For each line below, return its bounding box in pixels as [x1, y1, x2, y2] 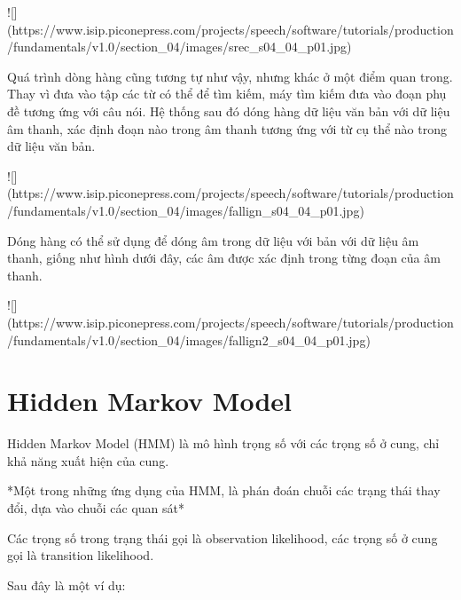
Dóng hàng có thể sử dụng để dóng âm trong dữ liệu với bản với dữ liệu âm [7, 231, 419, 249]
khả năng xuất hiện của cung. [7, 451, 169, 470]
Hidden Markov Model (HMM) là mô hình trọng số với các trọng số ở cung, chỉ [7, 434, 440, 453]
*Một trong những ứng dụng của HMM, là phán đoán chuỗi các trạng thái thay [7, 481, 441, 500]
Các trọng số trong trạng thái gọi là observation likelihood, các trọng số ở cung [7, 528, 438, 547]
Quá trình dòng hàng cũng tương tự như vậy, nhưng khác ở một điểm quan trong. [7, 67, 453, 85]
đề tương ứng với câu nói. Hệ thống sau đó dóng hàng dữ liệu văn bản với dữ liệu [7, 101, 450, 120]
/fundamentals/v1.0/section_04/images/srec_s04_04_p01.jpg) [7, 37, 352, 56]
